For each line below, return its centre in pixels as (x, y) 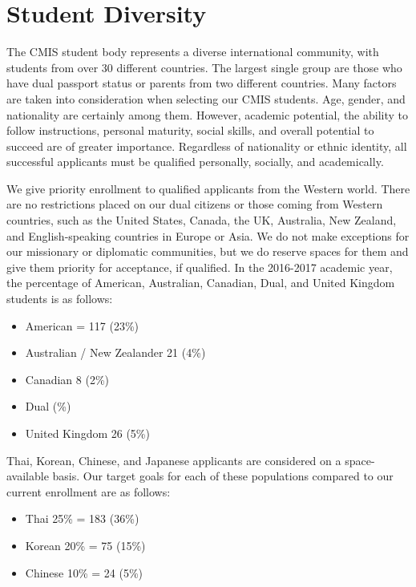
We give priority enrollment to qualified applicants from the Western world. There (208, 188)
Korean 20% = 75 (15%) (85, 545)
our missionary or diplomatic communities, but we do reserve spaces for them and (208, 251)
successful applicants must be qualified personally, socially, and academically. (195, 162)
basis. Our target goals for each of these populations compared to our (223, 476)
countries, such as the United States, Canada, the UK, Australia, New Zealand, (202, 220)
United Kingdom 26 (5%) (87, 433)
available (28, 476)
